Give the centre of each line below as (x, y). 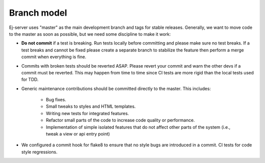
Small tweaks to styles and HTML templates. (91, 106)
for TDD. (30, 80)
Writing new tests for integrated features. (88, 113)
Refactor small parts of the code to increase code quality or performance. (120, 120)
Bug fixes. (56, 100)
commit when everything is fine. (54, 57)
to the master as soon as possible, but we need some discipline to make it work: (90, 34)
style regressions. (39, 152)
